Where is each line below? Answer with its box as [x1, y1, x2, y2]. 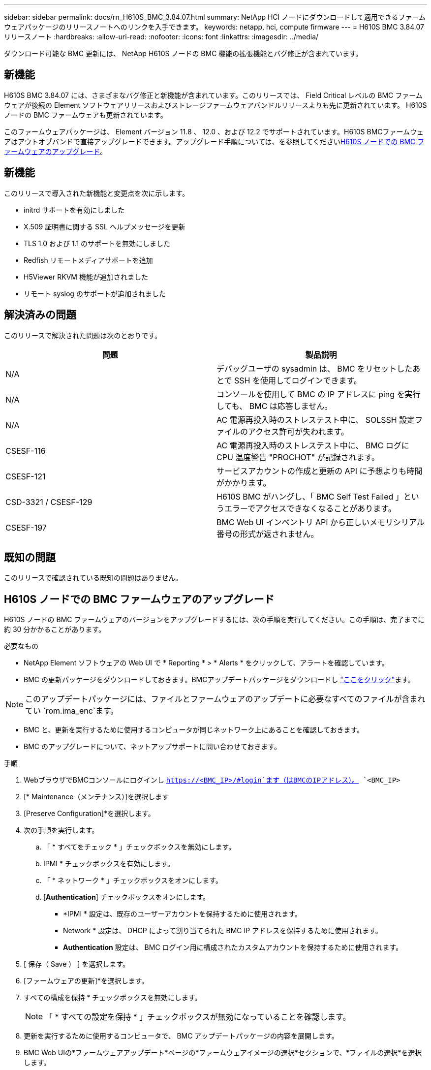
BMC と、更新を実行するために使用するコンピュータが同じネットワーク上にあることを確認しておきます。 [24, 725, 364, 734]
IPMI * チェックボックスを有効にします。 [43, 859, 175, 868]
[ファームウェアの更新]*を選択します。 [24, 976, 149, 985]
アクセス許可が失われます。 [248, 426, 349, 437]
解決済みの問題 [4, 309, 76, 321]
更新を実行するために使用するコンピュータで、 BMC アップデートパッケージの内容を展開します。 [24, 1032, 339, 1040]
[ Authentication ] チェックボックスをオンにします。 [43, 893, 210, 902]
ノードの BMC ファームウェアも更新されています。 [4, 110, 167, 119]
